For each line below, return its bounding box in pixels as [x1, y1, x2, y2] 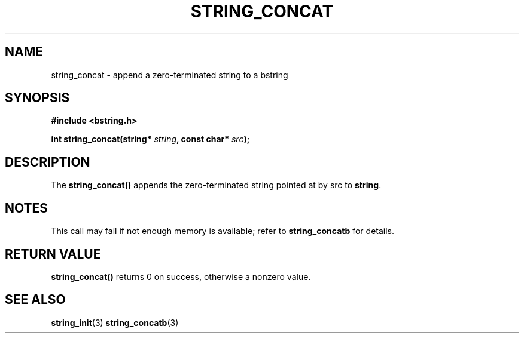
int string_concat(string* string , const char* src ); [51, 134, 250, 145]
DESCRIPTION [5, 154, 90, 170]
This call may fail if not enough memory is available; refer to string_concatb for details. [51, 226, 395, 236]
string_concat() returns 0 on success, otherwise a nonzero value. [51, 271, 311, 282]
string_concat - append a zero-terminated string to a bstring [51, 69, 288, 80]
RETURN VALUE [5, 246, 101, 262]
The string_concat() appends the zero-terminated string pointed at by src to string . [51, 180, 382, 190]
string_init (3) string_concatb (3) [51, 317, 179, 328]
